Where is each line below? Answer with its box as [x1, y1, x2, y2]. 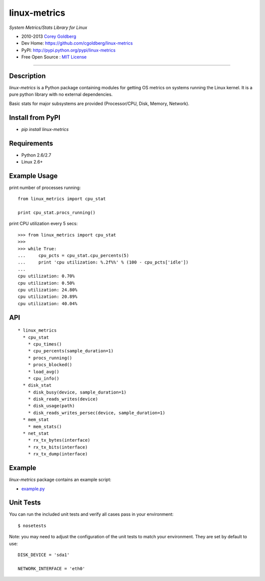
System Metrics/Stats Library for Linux [9, 25, 88, 30]
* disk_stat [23, 383, 52, 388]
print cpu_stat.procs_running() [18, 210, 96, 215]
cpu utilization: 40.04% [18, 301, 78, 306]
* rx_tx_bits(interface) [27, 444, 88, 450]
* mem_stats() [27, 423, 62, 429]
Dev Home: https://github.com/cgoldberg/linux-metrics [21, 40, 133, 46]
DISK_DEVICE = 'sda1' [18, 552, 70, 557]
